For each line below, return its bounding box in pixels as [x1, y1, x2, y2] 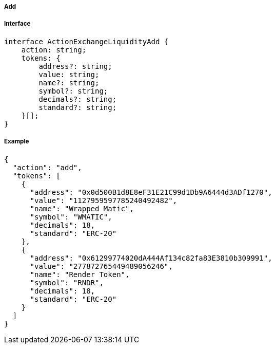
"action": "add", [12, 163, 82, 172]
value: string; [38, 70, 100, 79]
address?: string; [38, 62, 112, 70]
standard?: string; [38, 103, 117, 112]
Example [4, 138, 29, 145]
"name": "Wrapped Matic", [30, 204, 134, 213]
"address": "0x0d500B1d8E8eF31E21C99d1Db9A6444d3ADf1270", [30, 188, 272, 196]
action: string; [21, 45, 87, 54]
